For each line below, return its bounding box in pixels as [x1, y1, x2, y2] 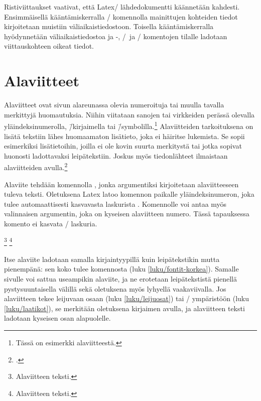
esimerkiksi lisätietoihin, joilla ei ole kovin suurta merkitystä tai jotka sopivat [4, 141, 242, 151]
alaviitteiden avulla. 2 [4, 161, 68, 172]
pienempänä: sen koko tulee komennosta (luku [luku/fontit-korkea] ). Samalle [4, 263, 239, 274]
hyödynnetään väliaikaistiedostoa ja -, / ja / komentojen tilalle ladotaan [4, 31, 227, 41]
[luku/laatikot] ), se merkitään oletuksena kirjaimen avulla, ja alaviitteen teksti [4, 303, 245, 313]
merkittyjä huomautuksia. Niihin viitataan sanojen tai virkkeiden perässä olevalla [4, 109, 255, 119]
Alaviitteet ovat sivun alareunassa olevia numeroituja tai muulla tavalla [4, 99, 224, 110]
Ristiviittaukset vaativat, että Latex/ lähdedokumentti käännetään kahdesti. [4, 2, 240, 12]
